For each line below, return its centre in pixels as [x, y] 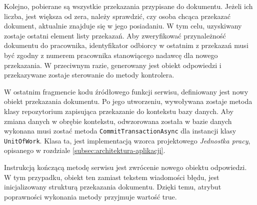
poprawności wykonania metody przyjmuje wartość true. [90, 196]
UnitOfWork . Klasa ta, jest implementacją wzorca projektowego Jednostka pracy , [127, 140]
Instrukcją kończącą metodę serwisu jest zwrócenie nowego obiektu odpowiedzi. [125, 167]
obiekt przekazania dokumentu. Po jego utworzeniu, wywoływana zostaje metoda [128, 101]
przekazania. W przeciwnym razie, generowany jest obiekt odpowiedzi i [113, 65]
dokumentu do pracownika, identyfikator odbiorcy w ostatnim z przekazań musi [126, 45]
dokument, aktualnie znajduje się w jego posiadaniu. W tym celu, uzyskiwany [123, 26]
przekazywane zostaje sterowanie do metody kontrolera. [89, 75]
